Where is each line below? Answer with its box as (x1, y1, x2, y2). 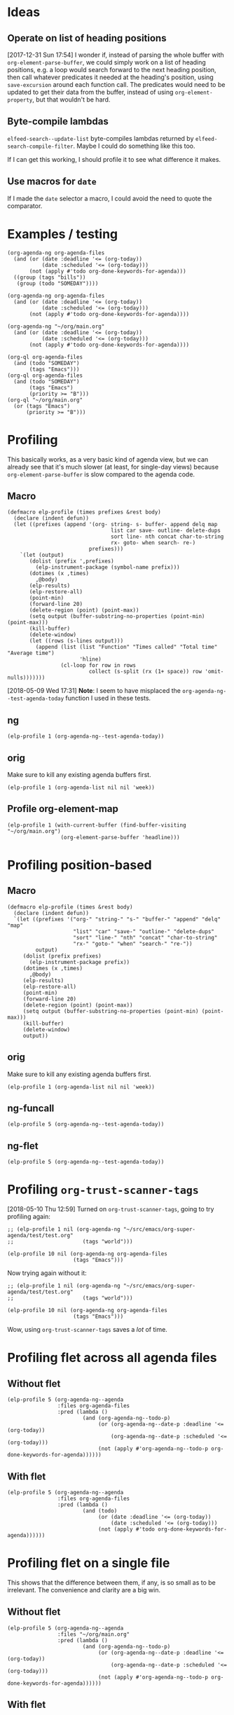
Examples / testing (7, 226, 118, 242)
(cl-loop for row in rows (60, 662, 137, 669)
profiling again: (7, 1213, 51, 1221)
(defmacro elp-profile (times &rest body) (7, 903, 133, 911)
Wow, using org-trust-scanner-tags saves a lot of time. (7, 1325, 168, 1334)
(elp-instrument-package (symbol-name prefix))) (35, 564, 180, 571)
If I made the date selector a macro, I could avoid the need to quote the (7, 194, 212, 202)
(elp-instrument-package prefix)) (29, 958, 130, 965)
